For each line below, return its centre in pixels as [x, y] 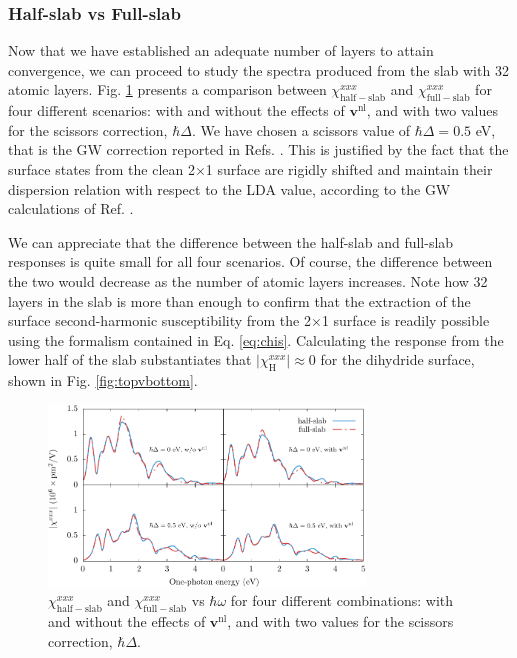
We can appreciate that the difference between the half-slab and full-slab [231, 241]
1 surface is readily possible [405, 320]
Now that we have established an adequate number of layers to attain [221, 50]
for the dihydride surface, [397, 359]
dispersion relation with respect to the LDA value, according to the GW [229, 188]
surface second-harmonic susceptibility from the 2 [159, 320]
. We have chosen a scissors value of [301, 129]
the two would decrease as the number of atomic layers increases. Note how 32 [248, 280]
